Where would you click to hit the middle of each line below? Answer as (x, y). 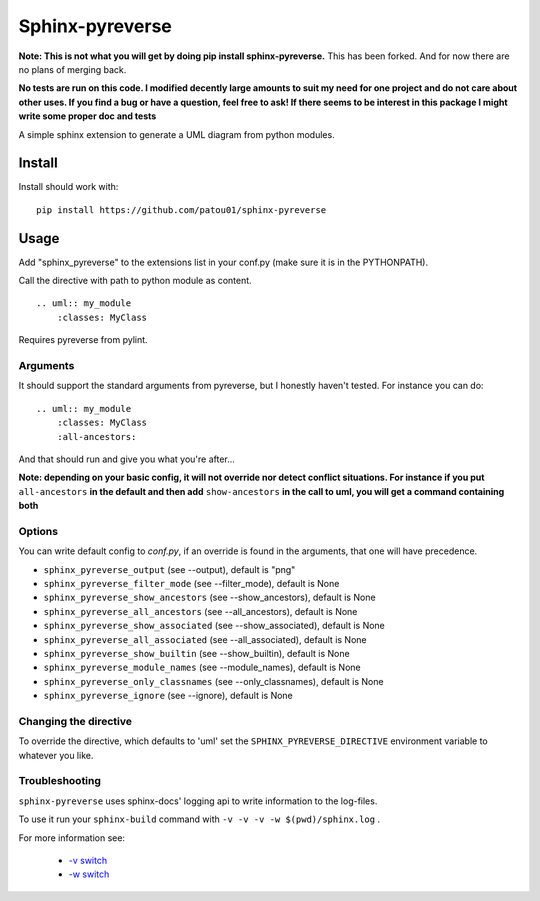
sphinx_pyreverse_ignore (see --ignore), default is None (168, 696)
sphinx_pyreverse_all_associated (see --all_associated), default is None (205, 639)
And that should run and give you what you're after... (126, 459)
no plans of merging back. (72, 69)
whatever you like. (56, 755)
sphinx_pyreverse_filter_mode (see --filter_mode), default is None (191, 584)
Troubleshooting (60, 781)
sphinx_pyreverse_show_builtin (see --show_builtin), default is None (196, 654)
